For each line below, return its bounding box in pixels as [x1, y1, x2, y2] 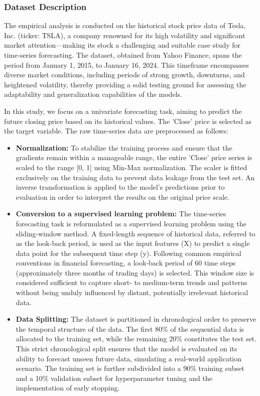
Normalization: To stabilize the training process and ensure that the [16, 142, 232, 153]
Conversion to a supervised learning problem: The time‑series [16, 208, 226, 219]
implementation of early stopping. [16, 382, 120, 393]
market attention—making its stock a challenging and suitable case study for [4, 40, 241, 50]
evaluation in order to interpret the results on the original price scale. [16, 191, 229, 202]
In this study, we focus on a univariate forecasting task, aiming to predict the [4, 105, 242, 116]
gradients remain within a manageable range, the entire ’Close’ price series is [16, 152, 252, 163]
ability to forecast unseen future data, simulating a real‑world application [16, 353, 241, 363]
